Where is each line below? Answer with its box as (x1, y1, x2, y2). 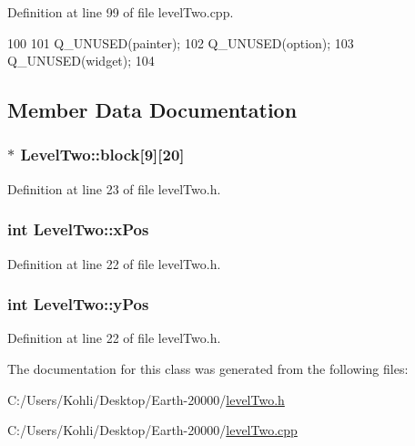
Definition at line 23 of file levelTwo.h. (7, 179, 221, 198)
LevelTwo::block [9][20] (20, 143, 185, 166)
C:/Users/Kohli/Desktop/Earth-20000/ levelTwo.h (7, 389, 285, 409)
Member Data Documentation (7, 96, 298, 124)
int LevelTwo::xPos (7, 218, 149, 241)
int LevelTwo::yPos (7, 293, 149, 316)
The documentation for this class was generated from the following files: (7, 359, 409, 378)
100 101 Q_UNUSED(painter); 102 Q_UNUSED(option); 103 (7, 33, 354, 52)
